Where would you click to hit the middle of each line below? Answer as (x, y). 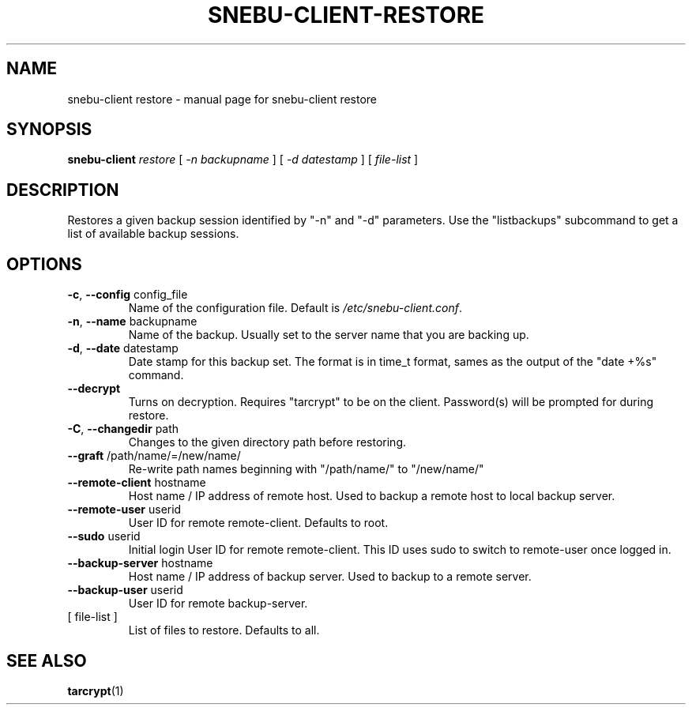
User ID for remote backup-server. (218, 604)
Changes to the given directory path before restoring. (267, 442)
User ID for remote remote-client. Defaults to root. (258, 523)
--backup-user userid (125, 590)
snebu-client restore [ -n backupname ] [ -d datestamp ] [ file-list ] (243, 160)
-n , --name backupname (132, 322)
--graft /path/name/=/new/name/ (154, 456)
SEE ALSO (47, 660)
